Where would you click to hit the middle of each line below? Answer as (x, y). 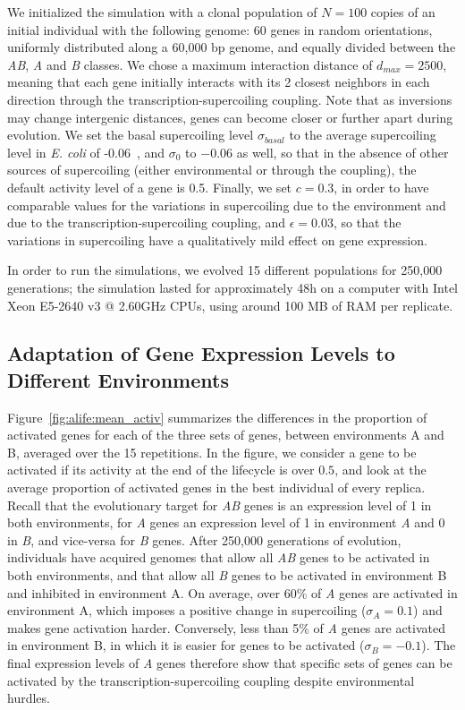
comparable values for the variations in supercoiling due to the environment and (227, 205)
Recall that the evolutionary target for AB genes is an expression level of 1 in (220, 505)
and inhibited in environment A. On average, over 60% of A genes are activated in (232, 592)
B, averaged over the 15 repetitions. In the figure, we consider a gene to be (212, 452)
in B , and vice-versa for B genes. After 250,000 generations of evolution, (204, 539)
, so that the (367, 222)
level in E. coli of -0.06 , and (86, 152)
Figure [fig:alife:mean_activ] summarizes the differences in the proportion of (217, 417)
